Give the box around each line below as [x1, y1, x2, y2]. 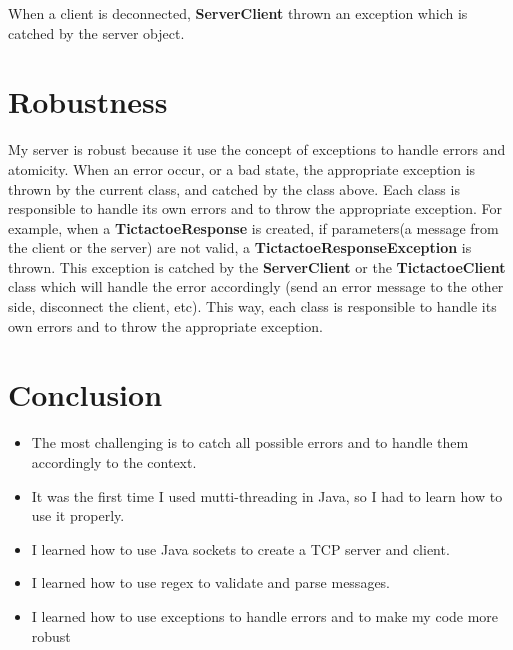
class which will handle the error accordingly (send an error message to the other [8, 276, 504, 297]
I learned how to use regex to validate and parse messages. [31, 572, 391, 593]
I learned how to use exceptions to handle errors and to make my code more [31, 605, 499, 626]
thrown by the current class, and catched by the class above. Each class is [8, 178, 460, 199]
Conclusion [8, 374, 163, 415]
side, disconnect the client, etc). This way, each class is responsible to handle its [8, 296, 497, 317]
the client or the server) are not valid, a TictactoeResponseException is [8, 237, 472, 258]
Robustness [8, 81, 168, 122]
